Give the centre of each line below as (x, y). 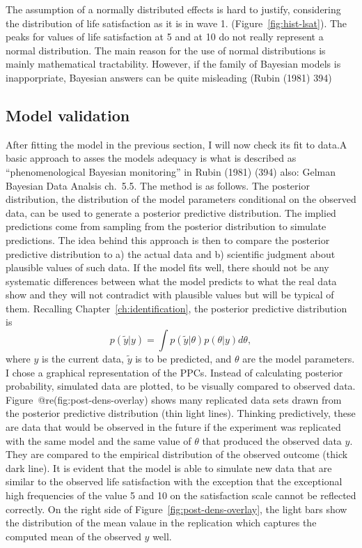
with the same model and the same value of (99, 440)
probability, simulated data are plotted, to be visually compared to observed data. (181, 386)
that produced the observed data (272, 440)
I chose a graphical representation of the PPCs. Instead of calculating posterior (174, 372)
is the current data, (83, 359)
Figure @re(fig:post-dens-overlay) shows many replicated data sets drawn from (174, 399)
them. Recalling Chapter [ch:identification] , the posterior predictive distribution (176, 308)
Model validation (68, 115)
